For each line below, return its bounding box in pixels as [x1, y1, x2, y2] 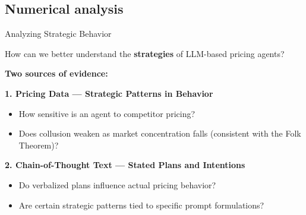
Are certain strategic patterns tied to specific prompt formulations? [18, 198, 264, 211]
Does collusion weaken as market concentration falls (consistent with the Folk [18, 127, 301, 140]
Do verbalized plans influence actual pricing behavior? [18, 178, 216, 191]
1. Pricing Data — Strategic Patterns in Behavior [5, 87, 213, 99]
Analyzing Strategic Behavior [5, 27, 112, 40]
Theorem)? [18, 138, 59, 151]
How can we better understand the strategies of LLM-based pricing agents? [5, 47, 285, 59]
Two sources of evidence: [5, 67, 108, 80]
